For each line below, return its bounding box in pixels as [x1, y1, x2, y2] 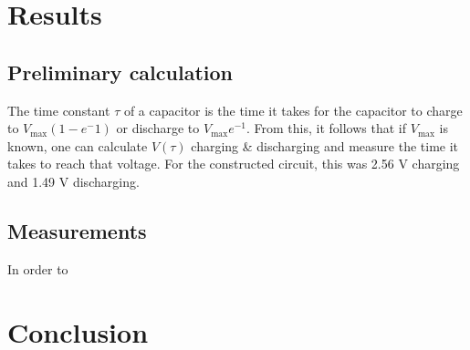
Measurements [7, 216, 147, 244]
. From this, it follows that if [246, 118, 407, 138]
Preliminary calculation [7, 57, 233, 86]
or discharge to [116, 118, 200, 138]
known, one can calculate [7, 136, 148, 155]
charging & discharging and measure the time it [191, 136, 459, 155]
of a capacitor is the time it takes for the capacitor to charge [123, 100, 463, 119]
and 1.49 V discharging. [7, 171, 140, 190]
